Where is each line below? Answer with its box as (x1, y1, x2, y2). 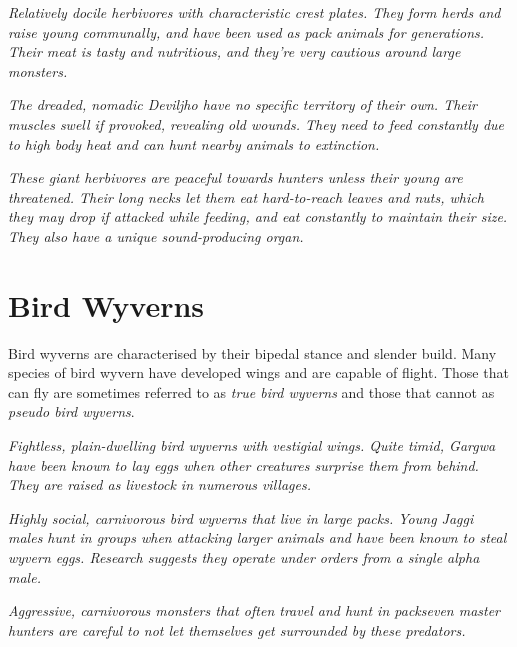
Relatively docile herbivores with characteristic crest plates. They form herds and (8, 2, 501, 22)
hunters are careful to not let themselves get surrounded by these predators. (8, 619, 466, 640)
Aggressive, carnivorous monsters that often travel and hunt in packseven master (8, 600, 501, 621)
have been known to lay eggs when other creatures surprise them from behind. (8, 454, 479, 475)
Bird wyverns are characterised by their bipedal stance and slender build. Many (8, 342, 497, 363)
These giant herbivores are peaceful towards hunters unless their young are (8, 167, 463, 188)
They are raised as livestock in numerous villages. (8, 474, 311, 495)
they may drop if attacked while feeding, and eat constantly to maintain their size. (8, 206, 508, 227)
